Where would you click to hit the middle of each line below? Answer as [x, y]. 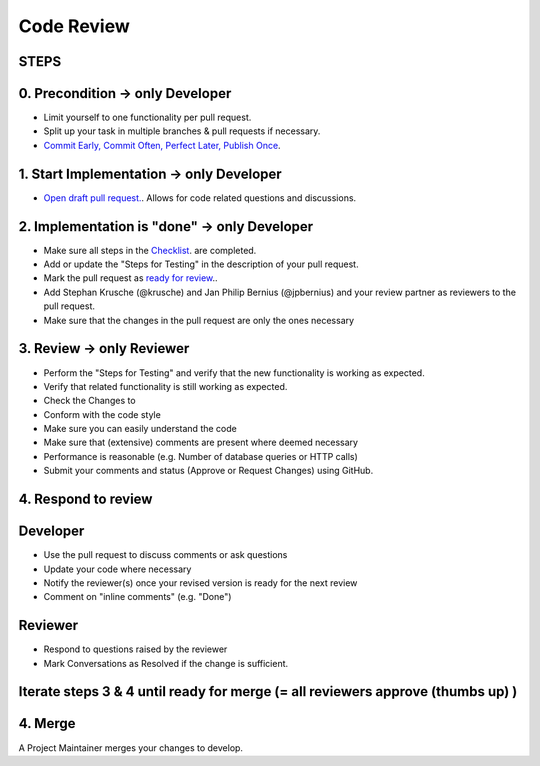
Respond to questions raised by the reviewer [135, 649]
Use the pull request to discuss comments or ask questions [165, 555]
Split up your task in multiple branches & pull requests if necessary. [182, 131]
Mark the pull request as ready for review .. [131, 278]
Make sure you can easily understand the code [140, 429]
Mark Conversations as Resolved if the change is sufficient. [166, 663]
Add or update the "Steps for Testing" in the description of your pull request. [201, 264]
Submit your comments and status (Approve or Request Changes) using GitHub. [208, 471]
